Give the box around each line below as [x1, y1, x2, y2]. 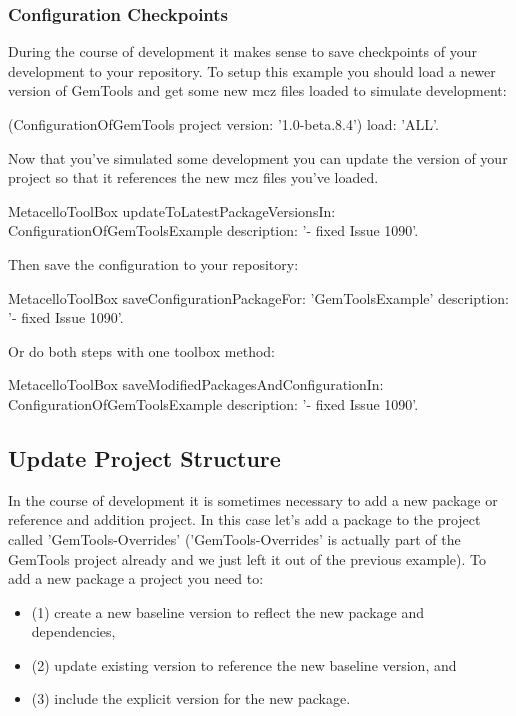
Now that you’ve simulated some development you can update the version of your [8, 147, 508, 168]
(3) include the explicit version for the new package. [31, 688, 351, 709]
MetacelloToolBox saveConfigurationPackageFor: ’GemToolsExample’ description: [8, 287, 509, 308]
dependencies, [31, 621, 116, 642]
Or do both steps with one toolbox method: [8, 340, 275, 361]
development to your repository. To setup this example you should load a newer [8, 60, 496, 81]
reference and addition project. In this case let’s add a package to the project [8, 509, 481, 530]
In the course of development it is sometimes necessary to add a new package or [8, 489, 498, 510]
